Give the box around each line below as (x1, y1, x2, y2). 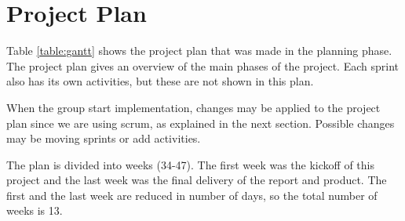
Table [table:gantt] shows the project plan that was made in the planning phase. (6, 42, 392, 59)
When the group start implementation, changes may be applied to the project (6, 99, 381, 115)
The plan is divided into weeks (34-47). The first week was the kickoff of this (6, 156, 374, 172)
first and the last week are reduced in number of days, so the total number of (6, 187, 378, 203)
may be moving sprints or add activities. (6, 130, 201, 147)
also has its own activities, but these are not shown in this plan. (6, 73, 314, 89)
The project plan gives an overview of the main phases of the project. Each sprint (6, 57, 399, 74)
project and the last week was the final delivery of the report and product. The (6, 172, 387, 188)
